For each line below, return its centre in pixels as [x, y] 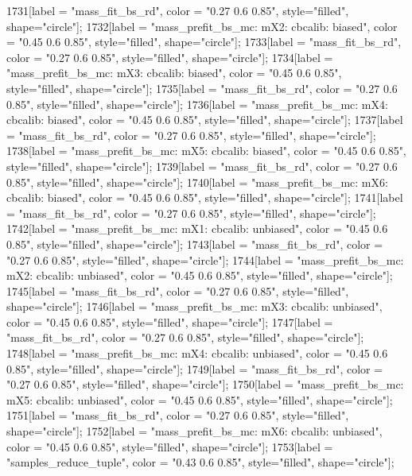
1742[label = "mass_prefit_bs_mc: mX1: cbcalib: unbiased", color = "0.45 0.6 [197, 228]
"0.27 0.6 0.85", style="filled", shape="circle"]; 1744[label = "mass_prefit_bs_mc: [205, 259]
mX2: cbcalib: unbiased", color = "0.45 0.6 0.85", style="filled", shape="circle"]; [200, 275]
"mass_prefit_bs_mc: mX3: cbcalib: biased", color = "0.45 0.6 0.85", [174, 73]
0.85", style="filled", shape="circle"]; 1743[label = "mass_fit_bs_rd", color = [195, 244]
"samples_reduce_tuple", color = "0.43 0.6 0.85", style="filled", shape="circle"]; [200, 462]
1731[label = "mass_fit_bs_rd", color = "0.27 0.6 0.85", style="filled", [178, 10]
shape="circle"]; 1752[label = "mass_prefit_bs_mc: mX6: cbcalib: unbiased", [194, 431]
